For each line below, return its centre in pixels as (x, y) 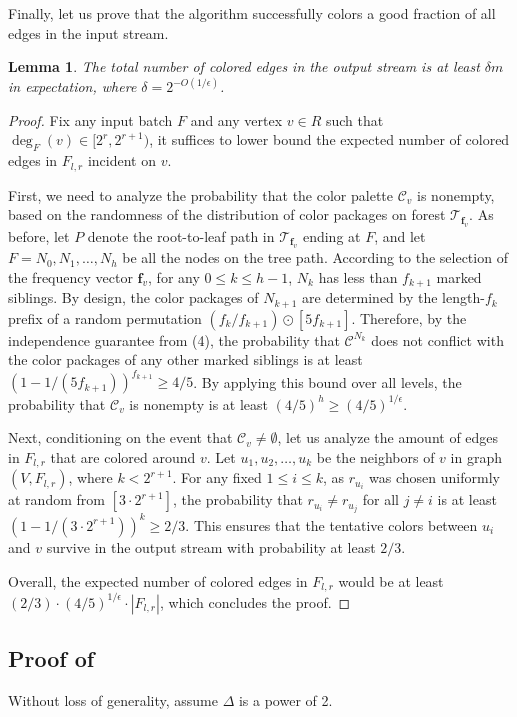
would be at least (391, 580)
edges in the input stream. (88, 32)
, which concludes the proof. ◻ (255, 601)
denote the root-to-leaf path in (181, 235)
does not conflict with (437, 339)
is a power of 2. (285, 699)
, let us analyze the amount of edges (388, 437)
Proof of (51, 657)
